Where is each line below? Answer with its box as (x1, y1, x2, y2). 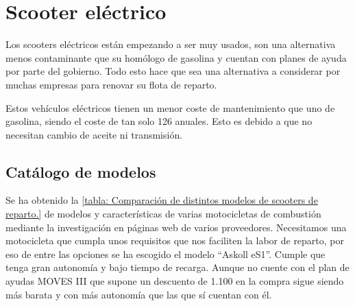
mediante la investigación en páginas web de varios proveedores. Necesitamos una (5, 220, 347, 234)
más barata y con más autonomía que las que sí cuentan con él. (5, 287, 272, 301)
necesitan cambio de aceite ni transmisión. (5, 127, 183, 141)
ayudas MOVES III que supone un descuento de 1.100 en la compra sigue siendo (5, 274, 344, 288)
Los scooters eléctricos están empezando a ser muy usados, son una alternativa (5, 37, 336, 51)
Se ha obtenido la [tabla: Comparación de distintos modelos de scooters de (5, 193, 318, 207)
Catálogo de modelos (5, 161, 156, 182)
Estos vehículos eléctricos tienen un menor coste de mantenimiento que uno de (5, 100, 335, 115)
